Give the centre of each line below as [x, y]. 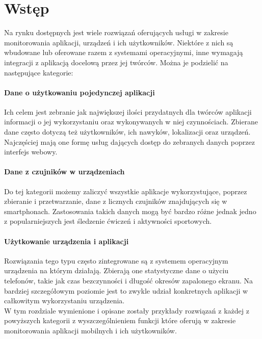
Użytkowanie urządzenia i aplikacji [67, 241]
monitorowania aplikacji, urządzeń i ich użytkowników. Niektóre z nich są [119, 42]
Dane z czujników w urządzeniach [64, 172]
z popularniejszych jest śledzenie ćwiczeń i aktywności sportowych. [108, 221]
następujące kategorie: [39, 72]
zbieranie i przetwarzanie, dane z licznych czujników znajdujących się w [116, 201]
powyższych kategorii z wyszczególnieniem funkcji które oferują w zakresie [120, 320]
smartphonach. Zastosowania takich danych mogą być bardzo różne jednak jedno [130, 211]
